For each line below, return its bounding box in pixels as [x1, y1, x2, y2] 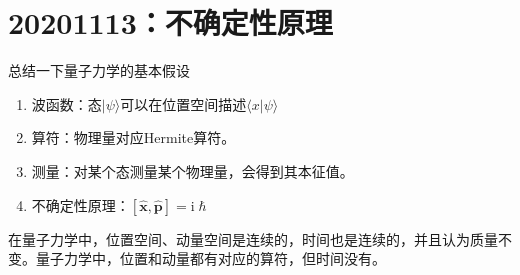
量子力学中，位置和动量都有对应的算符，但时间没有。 [35, 248, 386, 269]
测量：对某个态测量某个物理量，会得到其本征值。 [31, 160, 354, 181]
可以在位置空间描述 [120, 93, 247, 114]
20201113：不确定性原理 [8, 2, 333, 43]
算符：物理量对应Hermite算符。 [31, 127, 236, 148]
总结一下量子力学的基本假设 [8, 60, 190, 81]
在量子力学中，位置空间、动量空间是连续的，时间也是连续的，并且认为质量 [8, 228, 498, 249]
